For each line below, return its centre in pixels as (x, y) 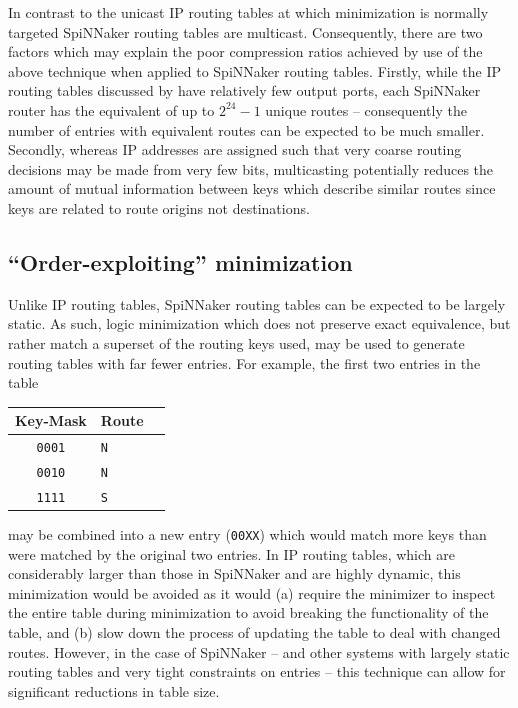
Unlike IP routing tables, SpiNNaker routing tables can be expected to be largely (257, 303)
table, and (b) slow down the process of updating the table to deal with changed (254, 632)
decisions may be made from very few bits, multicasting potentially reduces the (251, 168)
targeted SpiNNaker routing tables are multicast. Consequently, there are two (245, 31)
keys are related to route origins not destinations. (159, 207)
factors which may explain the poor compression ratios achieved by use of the (245, 51)
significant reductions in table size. (114, 690)
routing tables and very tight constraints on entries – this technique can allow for (257, 671)
